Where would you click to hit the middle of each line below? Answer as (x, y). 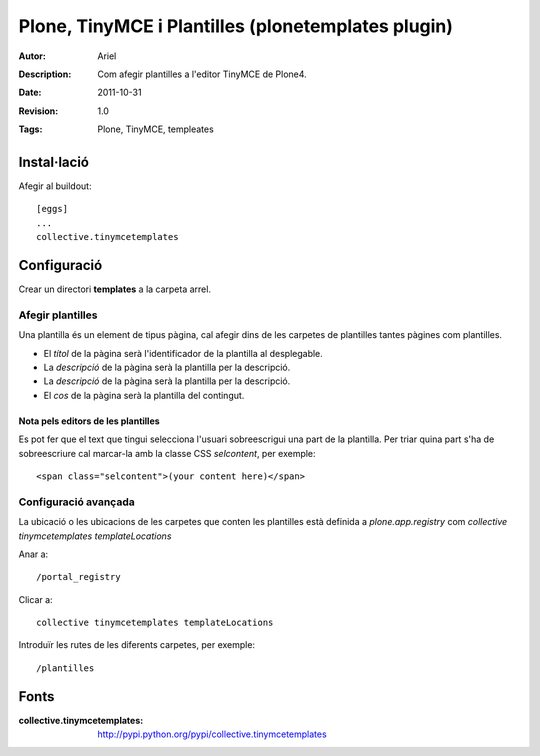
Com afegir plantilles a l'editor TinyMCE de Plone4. (202, 74)
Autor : (32, 56)
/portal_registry (78, 577)
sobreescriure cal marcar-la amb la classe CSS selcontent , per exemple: (167, 453)
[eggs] (52, 209)
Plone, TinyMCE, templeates (155, 129)
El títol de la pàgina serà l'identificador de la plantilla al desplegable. (183, 353)
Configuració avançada (76, 502)
